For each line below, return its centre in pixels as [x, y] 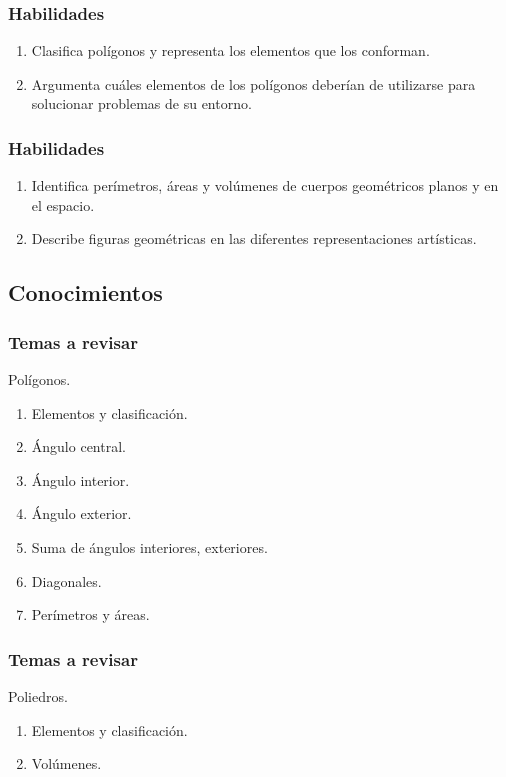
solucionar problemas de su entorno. [141, 103]
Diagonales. [66, 580]
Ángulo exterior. [81, 513]
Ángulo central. [78, 446]
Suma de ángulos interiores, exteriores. [149, 546]
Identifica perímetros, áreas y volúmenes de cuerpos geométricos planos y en [265, 185]
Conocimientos [85, 292]
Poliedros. [38, 695]
